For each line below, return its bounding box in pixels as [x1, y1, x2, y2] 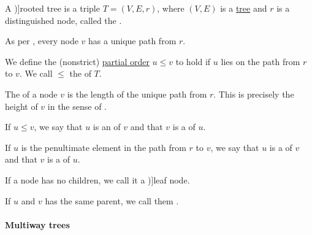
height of [5, 99, 38, 112]
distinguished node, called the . [5, 13, 122, 26]
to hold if [175, 55, 211, 67]
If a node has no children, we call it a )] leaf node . [5, 173, 190, 186]
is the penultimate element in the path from [21, 141, 186, 153]
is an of [93, 120, 121, 133]
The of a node [5, 87, 58, 100]
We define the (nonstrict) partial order [5, 55, 150, 67]
